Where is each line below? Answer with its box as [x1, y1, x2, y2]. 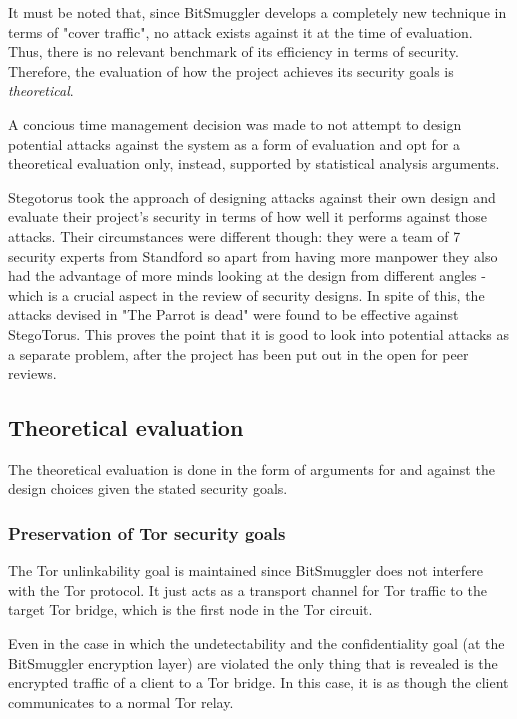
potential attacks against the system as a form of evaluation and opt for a [8, 133, 460, 154]
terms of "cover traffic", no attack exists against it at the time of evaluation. [8, 21, 473, 42]
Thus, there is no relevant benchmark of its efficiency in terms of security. [8, 41, 459, 62]
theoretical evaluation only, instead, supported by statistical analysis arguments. [8, 153, 500, 174]
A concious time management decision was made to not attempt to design [8, 113, 462, 134]
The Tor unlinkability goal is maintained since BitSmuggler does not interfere [8, 560, 484, 581]
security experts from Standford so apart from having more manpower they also [8, 245, 498, 266]
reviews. [8, 363, 57, 384]
